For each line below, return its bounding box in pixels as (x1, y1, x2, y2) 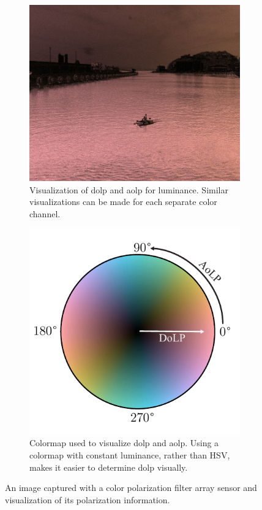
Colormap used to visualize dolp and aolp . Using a (29, 436, 219, 449)
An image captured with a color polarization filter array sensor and (5, 481, 257, 494)
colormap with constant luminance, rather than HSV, (29, 449, 230, 462)
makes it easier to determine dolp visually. (29, 460, 188, 473)
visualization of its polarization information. (5, 493, 170, 506)
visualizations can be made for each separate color (29, 195, 217, 208)
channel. (29, 207, 61, 220)
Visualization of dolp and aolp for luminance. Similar (29, 183, 228, 196)
